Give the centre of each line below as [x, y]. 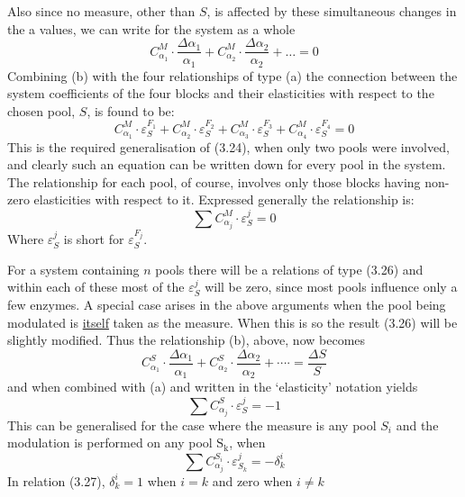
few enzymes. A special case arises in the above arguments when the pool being [227, 305]
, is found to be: [131, 110]
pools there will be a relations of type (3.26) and [289, 269]
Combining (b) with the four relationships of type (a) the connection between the [232, 75]
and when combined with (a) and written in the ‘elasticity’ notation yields [213, 387]
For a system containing [73, 269]
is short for [94, 239]
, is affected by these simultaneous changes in [332, 11]
